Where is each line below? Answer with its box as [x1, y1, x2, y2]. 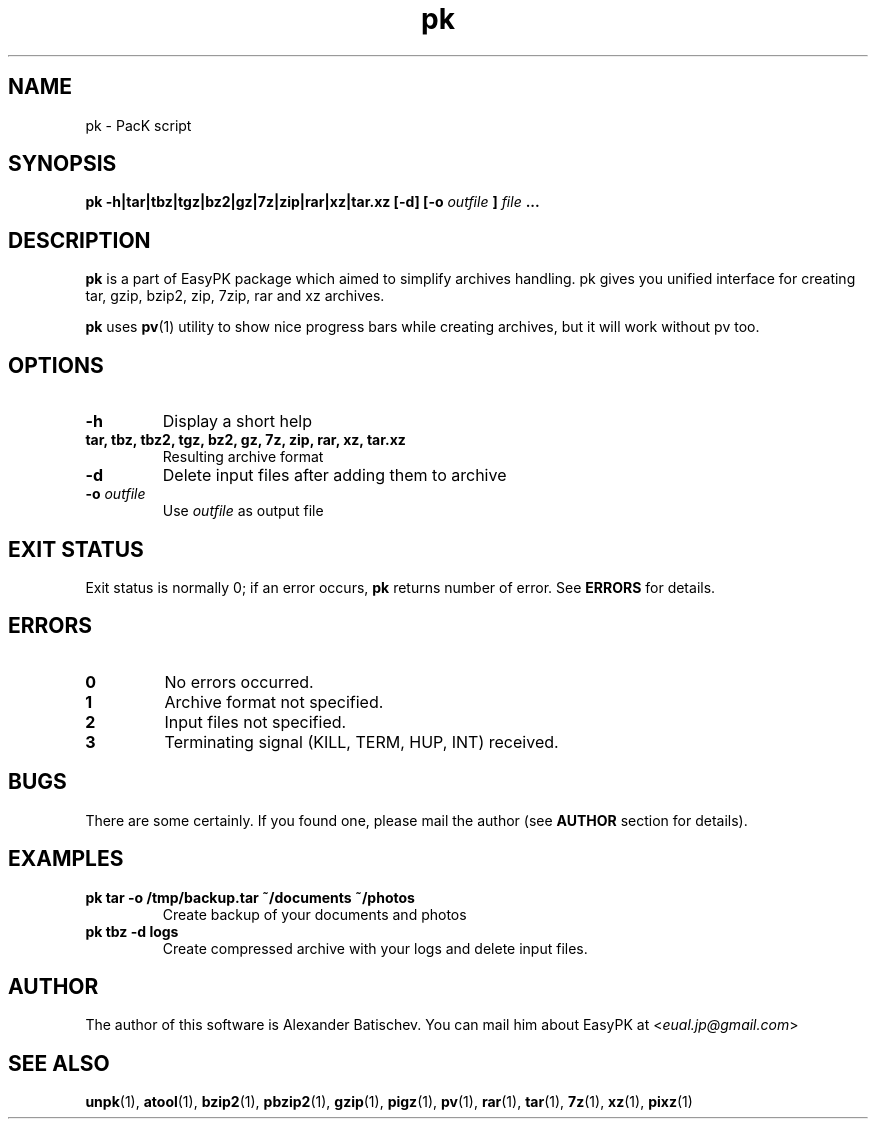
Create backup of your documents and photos [162, 905, 467, 923]
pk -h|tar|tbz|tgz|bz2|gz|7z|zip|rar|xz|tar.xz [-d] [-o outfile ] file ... [85, 193, 540, 211]
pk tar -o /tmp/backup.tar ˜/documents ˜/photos [85, 888, 415, 906]
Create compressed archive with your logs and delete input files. [162, 939, 588, 957]
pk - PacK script [85, 116, 192, 134]
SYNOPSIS [8, 151, 117, 177]
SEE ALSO [8, 1050, 110, 1076]
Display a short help [162, 411, 313, 432]
